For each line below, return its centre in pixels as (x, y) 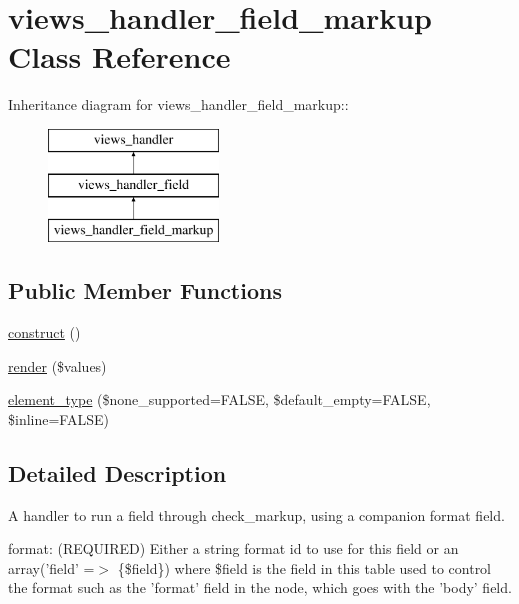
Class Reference (119, 56)
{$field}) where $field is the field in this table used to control (304, 567)
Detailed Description (117, 472)
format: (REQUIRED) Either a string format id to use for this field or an (233, 548)
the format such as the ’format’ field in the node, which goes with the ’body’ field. (260, 587)
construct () (44, 332)
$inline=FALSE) (58, 418)
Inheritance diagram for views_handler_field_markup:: (178, 104)
